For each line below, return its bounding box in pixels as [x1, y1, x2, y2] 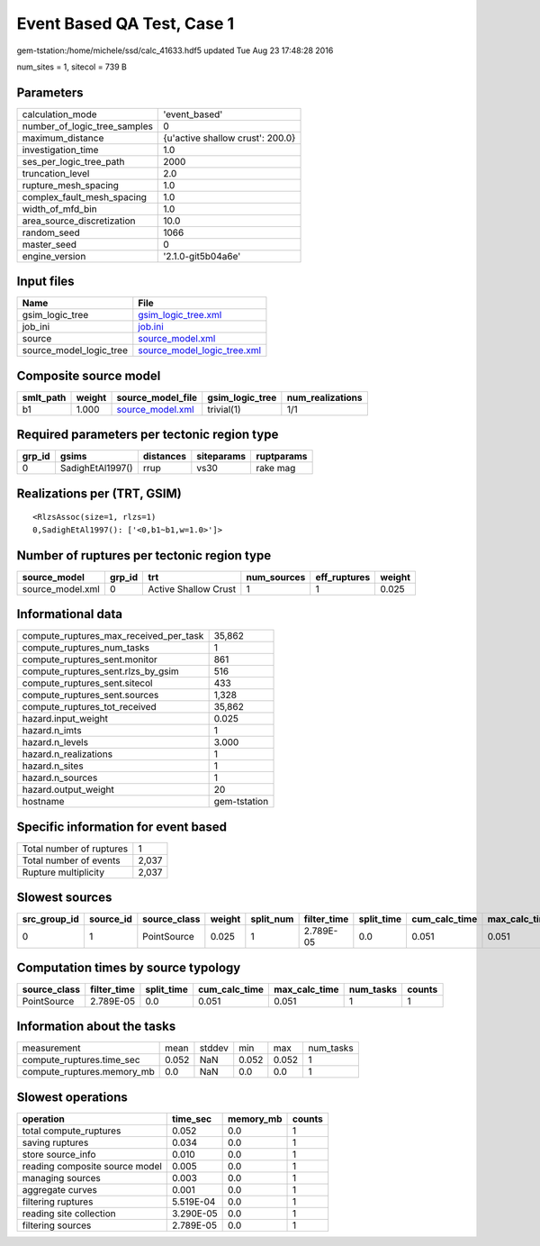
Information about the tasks [16, 1019, 176, 1034]
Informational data [16, 606, 123, 622]
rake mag [256, 462, 296, 475]
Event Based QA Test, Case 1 [16, 14, 235, 33]
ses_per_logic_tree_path [22, 155, 125, 168]
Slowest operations [16, 1089, 128, 1105]
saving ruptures [22, 1136, 89, 1149]
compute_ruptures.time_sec [22, 1054, 140, 1067]
